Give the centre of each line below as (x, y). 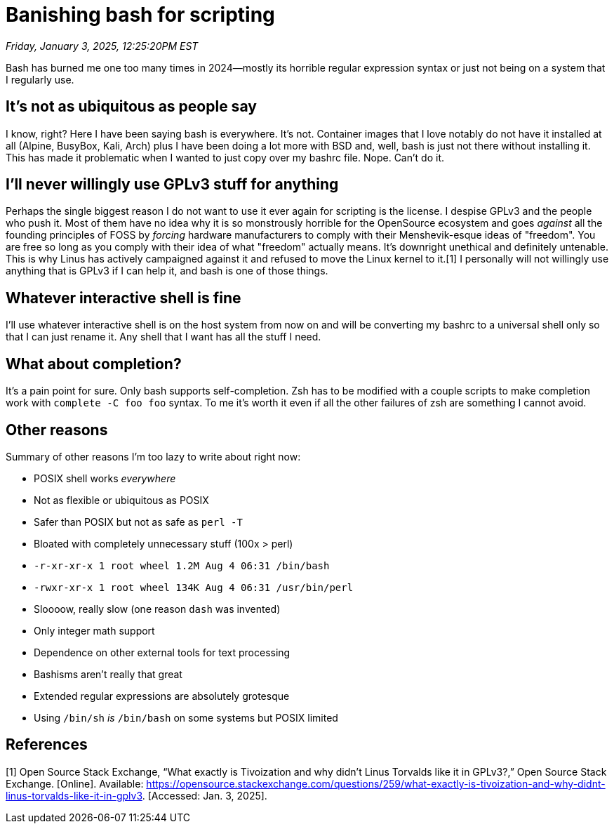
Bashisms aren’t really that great (108, 674)
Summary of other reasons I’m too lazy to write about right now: (153, 456)
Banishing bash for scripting (140, 15)
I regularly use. (40, 79)
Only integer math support (94, 630)
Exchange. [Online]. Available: (75, 783)
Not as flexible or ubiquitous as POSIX (121, 500)
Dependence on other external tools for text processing (162, 652)
